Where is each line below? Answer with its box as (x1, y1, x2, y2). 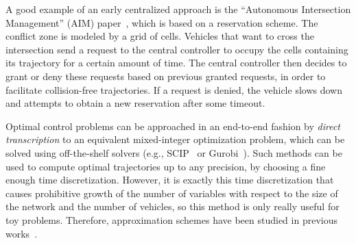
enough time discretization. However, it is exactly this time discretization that (5, 172, 334, 187)
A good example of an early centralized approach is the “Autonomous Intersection (5, 2, 351, 16)
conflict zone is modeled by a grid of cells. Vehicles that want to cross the (5, 29, 314, 43)
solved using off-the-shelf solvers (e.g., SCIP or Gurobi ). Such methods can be (5, 145, 342, 159)
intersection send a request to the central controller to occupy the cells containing (5, 42, 348, 56)
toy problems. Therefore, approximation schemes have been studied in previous (5, 212, 337, 227)
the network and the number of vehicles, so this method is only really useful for (5, 199, 340, 214)
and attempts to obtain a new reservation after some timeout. (5, 96, 265, 110)
